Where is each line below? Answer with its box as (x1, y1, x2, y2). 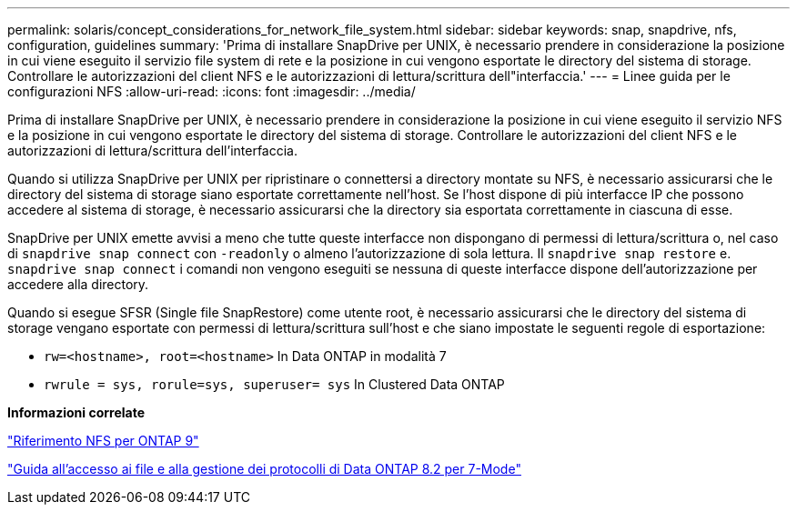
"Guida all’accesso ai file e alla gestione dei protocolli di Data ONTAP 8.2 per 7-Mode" (7, 461, 521, 477)
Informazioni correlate (7, 405, 146, 420)
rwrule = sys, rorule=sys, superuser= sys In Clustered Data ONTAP (44, 376, 505, 392)
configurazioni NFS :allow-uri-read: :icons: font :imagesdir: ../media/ (7, 84, 416, 99)
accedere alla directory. (7, 276, 149, 292)
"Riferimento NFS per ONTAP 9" (7, 433, 199, 448)
